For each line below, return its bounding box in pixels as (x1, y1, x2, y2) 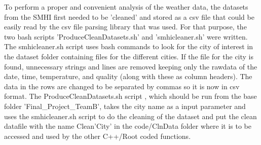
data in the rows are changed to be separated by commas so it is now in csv (4, 81, 240, 91)
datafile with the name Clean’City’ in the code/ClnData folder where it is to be (4, 121, 252, 131)
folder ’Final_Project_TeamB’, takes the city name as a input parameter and (4, 100, 246, 111)
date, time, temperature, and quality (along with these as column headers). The (4, 71, 252, 82)
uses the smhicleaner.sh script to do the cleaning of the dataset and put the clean (4, 111, 257, 121)
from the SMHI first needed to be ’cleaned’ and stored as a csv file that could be (4, 11, 254, 22)
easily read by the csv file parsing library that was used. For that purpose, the (4, 21, 247, 32)
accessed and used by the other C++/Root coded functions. (4, 130, 191, 141)
